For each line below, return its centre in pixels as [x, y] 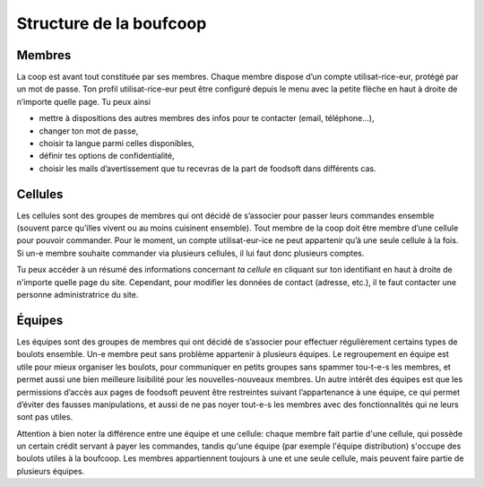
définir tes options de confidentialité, [107, 156]
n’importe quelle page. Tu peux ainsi [84, 101]
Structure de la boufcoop [112, 23]
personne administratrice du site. [78, 295]
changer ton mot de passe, [89, 131]
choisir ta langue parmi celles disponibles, [117, 143]
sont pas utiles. [45, 417]
